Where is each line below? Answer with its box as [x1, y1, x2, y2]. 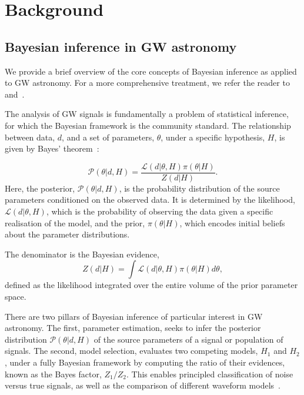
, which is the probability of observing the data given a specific [46, 205, 273, 217]
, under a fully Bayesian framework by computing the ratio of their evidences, [5, 356, 285, 368]
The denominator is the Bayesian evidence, [5, 247, 159, 260]
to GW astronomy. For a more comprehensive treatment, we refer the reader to [5, 76, 290, 89]
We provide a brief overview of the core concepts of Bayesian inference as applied [5, 65, 297, 77]
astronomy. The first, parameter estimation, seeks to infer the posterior [5, 322, 261, 334]
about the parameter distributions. [5, 228, 130, 240]
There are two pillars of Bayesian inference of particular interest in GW [5, 310, 263, 322]
